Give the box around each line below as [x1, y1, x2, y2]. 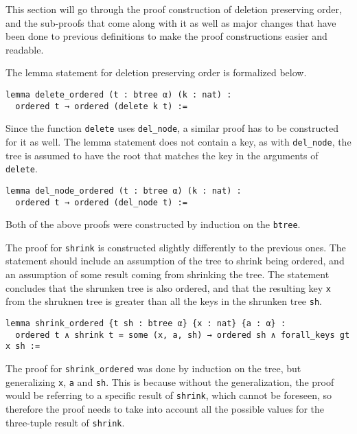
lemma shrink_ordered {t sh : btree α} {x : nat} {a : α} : [5, 318, 286, 328]
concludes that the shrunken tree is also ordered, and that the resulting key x [5, 280, 332, 295]
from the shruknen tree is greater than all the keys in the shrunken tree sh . [5, 294, 322, 308]
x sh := [5, 341, 41, 352]
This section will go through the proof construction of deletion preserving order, [5, 2, 342, 16]
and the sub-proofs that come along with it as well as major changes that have [5, 15, 336, 30]
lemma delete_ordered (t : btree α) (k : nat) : [5, 89, 232, 100]
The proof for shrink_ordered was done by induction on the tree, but [5, 361, 301, 375]
